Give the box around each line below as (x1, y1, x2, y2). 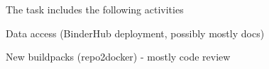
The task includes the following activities (6, 2, 184, 16)
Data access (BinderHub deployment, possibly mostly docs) (6, 25, 265, 40)
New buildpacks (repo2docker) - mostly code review (6, 49, 231, 64)
